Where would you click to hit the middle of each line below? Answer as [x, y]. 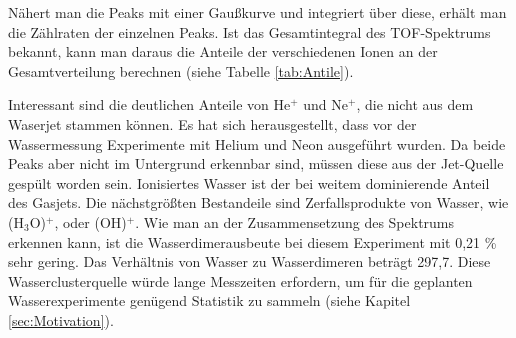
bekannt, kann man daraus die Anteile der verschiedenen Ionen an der [223, 51]
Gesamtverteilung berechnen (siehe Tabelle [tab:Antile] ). [181, 70]
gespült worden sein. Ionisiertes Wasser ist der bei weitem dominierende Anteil [249, 182]
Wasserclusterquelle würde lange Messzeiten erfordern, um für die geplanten [240, 280]
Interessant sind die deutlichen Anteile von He [149, 104]
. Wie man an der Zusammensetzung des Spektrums [295, 221]
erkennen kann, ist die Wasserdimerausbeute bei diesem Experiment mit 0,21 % [252, 241]
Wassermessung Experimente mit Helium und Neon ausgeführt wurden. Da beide [257, 143]
